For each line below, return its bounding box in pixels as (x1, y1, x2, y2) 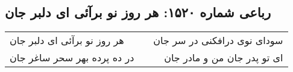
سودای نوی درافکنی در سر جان (153, 33, 283, 48)
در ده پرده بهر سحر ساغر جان (10, 51, 134, 65)
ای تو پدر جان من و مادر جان (164, 51, 283, 65)
